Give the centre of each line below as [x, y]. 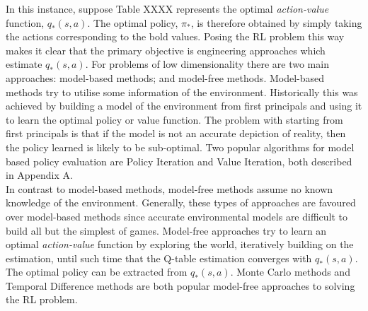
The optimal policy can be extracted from [97, 272]
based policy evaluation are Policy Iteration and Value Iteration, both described [179, 161]
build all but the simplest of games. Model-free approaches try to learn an [166, 230]
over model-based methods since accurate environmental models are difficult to [177, 216]
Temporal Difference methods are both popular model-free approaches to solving [180, 285]
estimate [24, 64]
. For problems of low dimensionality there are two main [207, 64]
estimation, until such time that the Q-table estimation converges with [159, 258]
